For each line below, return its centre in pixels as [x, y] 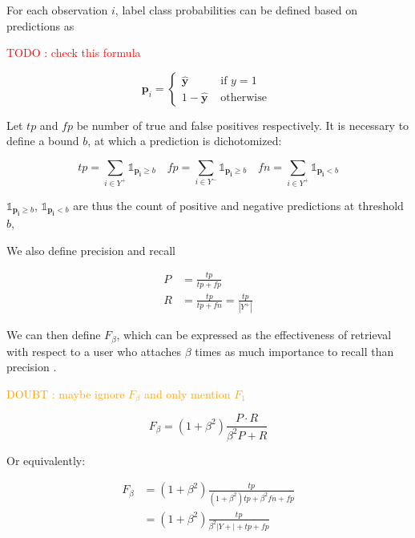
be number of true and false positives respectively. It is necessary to [243, 125]
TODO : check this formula [74, 53]
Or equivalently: [46, 460]
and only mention [187, 393]
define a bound [43, 141]
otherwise [244, 97]
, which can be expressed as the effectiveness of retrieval [254, 335]
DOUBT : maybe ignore [66, 393]
